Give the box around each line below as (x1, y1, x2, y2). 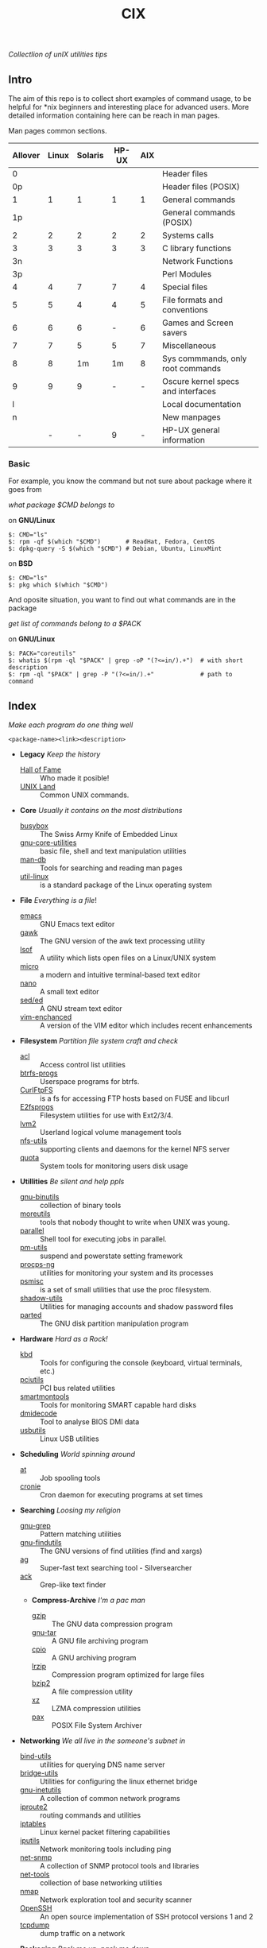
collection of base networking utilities (39, 1878, 163, 1888)
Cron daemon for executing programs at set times (39, 1490, 203, 1500)
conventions (162, 304, 209, 315)
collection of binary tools (39, 1201, 122, 1210)
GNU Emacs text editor (39, 920, 115, 929)
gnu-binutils (19, 1192, 60, 1202)
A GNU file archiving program (51, 1636, 149, 1646)
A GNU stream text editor (39, 1004, 123, 1013)
